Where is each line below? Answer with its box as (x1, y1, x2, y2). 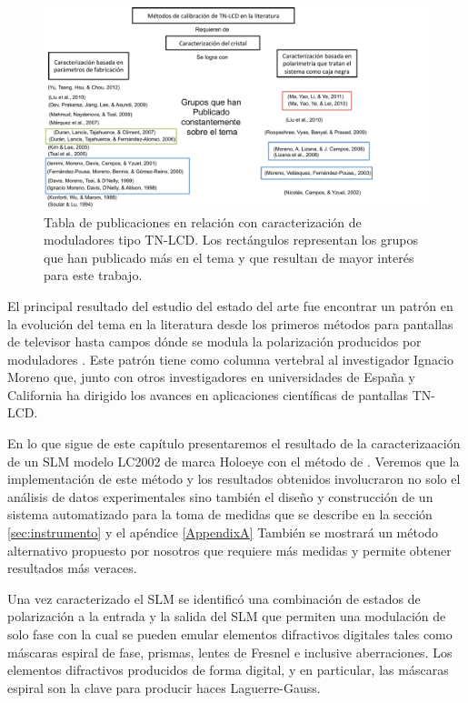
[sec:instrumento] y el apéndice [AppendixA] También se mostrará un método (7, 523, 439, 542)
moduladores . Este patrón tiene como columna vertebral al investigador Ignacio (7, 349, 454, 368)
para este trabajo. (44, 266, 143, 285)
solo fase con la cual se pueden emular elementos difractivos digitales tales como (7, 625, 453, 643)
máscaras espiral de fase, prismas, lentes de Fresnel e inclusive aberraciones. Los (7, 642, 453, 661)
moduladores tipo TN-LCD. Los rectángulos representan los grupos (44, 230, 418, 249)
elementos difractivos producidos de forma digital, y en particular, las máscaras (7, 660, 449, 679)
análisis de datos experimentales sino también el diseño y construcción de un (7, 487, 433, 506)
